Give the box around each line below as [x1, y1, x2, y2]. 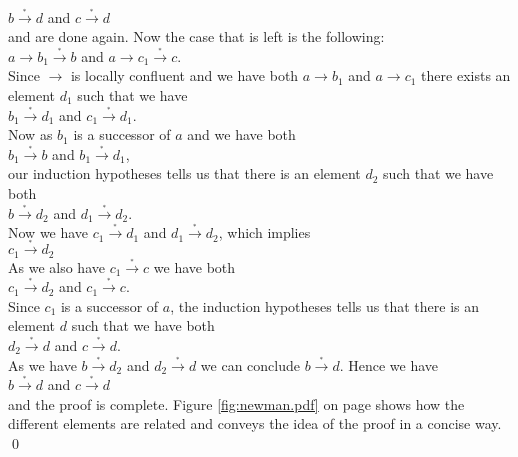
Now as [8, 124, 53, 145]
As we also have [8, 256, 105, 277]
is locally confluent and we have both [70, 65, 299, 86]
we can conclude [200, 354, 300, 375]
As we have [8, 354, 77, 375]
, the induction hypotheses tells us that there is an [170, 295, 480, 316]
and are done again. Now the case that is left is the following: [8, 26, 385, 47]
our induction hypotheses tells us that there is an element [8, 163, 361, 184]
